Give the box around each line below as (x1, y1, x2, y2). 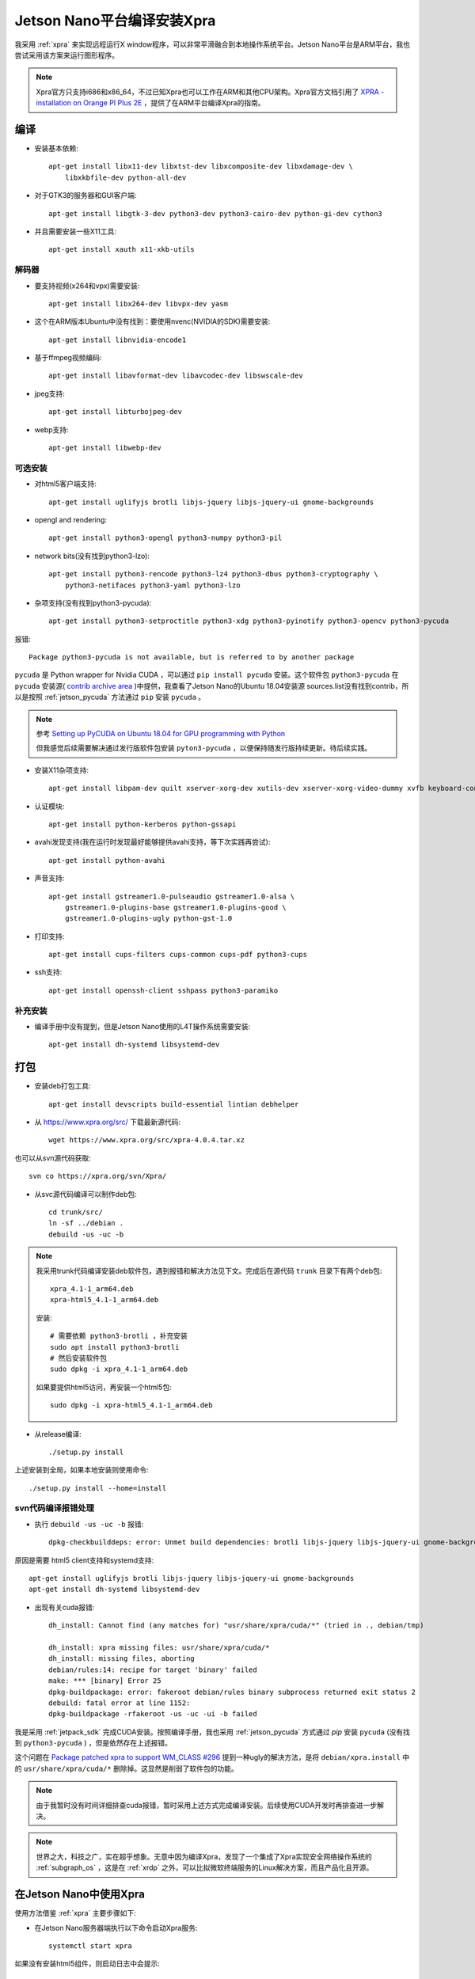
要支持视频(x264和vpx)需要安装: (34, 281, 140, 291)
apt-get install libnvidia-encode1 (48, 335, 187, 344)
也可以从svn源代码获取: (14, 1153, 91, 1163)
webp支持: (34, 424, 69, 435)
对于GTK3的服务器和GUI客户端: (34, 191, 137, 200)
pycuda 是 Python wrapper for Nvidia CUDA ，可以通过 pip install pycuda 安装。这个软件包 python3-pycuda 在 (14, 670, 399, 680)
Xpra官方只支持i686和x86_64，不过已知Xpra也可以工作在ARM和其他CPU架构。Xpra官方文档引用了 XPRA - (36, 87, 385, 97)
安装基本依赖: (34, 143, 79, 154)
